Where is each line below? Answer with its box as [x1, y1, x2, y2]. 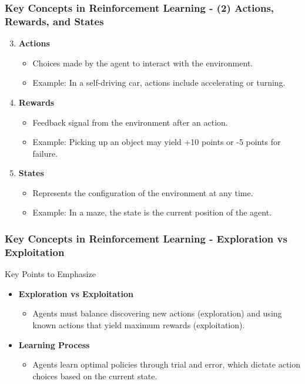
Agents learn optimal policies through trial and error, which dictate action [32, 358, 301, 370]
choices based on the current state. [32, 369, 157, 382]
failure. [32, 147, 58, 159]
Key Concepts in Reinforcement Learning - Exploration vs [5, 231, 287, 245]
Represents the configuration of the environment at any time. [32, 186, 253, 198]
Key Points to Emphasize [5, 268, 96, 280]
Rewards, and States [5, 14, 104, 28]
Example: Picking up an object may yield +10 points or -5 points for [32, 136, 281, 148]
